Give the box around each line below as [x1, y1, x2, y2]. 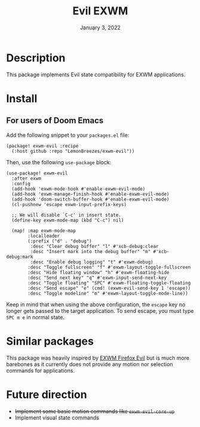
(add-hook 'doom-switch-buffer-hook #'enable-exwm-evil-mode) [11, 196, 170, 202]
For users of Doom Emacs [6, 115, 104, 126]
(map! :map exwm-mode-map [11, 228, 76, 234]
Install [6, 91, 38, 105]
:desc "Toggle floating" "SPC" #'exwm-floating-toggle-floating [27, 279, 191, 286]
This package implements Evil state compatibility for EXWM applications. [6, 70, 186, 78]
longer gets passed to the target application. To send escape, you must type [6, 307, 194, 314]
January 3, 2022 [79, 24, 121, 31]
